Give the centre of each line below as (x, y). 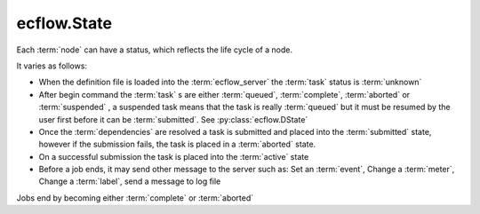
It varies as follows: (52, 66)
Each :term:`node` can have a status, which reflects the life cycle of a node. (155, 50)
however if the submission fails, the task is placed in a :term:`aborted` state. (177, 144)
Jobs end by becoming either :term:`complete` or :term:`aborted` (135, 198)
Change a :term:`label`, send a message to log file (130, 181)
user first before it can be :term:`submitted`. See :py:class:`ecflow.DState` (173, 119)
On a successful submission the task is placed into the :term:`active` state (174, 156)
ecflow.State (64, 23)
